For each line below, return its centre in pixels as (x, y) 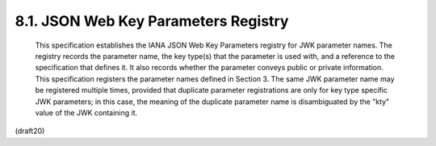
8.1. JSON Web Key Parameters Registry (152, 21)
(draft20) (30, 131)
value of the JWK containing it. (86, 112)
